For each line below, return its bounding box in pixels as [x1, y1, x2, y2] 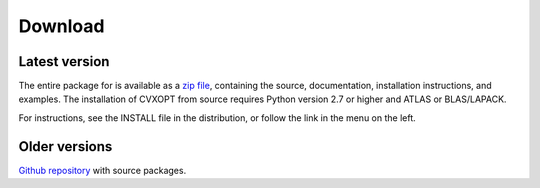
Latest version [18, 53, 110, 70]
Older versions [18, 138, 113, 155]
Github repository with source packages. [18, 164, 187, 176]
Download [18, 15, 105, 37]
